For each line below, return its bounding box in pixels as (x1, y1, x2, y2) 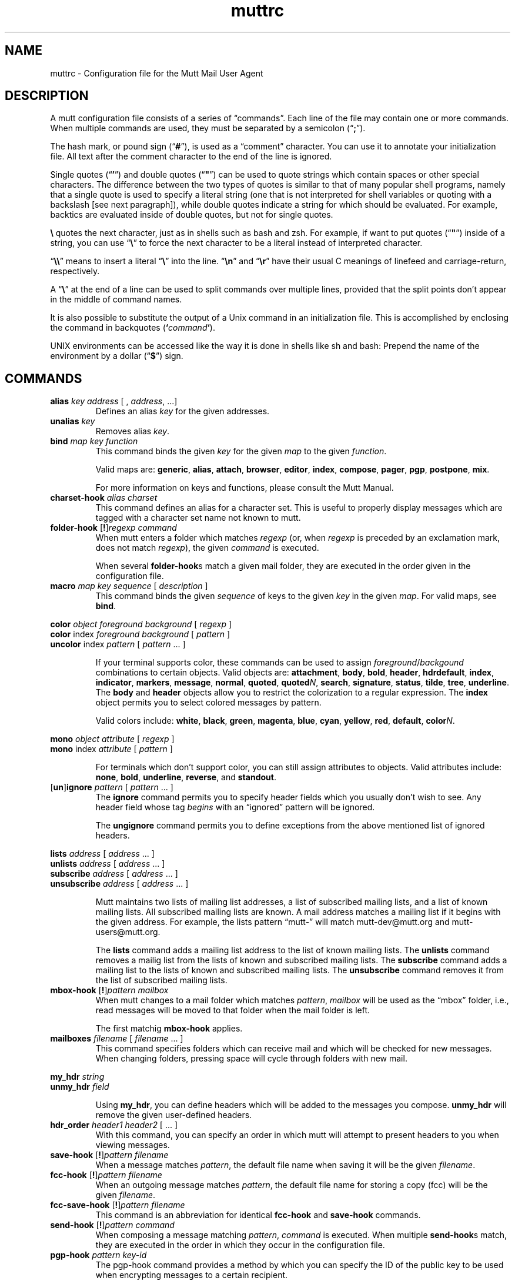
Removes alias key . (95, 426, 170, 437)
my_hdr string (50, 1072, 105, 1082)
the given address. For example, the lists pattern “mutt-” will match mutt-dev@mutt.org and (95, 917, 450, 927)
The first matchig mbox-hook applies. (95, 1023, 243, 1034)
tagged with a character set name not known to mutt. (95, 513, 301, 523)
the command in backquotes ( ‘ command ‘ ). (50, 322, 215, 333)
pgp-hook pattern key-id (50, 1250, 147, 1260)
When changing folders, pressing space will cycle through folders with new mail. (95, 1053, 407, 1064)
